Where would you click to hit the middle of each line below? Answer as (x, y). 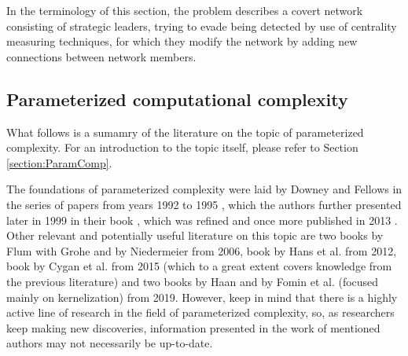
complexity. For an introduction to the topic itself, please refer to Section (182, 147)
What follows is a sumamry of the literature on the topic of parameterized (185, 132)
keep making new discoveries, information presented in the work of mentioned (193, 327)
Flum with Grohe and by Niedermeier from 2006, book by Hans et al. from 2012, (202, 250)
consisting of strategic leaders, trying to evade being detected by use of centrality (202, 26)
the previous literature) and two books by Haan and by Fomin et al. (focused (193, 281)
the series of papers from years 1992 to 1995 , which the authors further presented (204, 204)
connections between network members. (101, 56)
